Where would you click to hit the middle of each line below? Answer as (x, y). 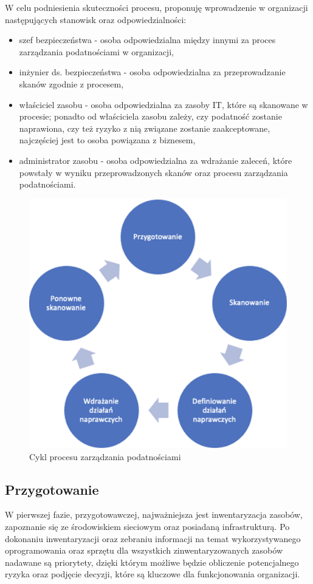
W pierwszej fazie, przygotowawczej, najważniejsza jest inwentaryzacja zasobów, (154, 514)
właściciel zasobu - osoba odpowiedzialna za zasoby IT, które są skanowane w (163, 104)
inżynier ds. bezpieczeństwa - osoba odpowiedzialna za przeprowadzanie (152, 72)
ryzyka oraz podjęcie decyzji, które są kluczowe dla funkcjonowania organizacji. (153, 574)
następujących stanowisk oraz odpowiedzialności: (96, 19)
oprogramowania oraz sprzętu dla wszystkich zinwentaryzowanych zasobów (144, 550)
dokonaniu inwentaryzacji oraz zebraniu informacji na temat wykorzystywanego (153, 538)
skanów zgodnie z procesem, (71, 83)
